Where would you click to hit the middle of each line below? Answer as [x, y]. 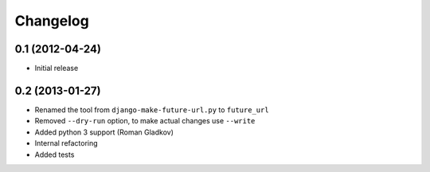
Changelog [52, 21]
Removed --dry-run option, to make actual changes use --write [145, 121]
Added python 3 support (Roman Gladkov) [104, 132]
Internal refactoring [66, 143]
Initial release [57, 68]
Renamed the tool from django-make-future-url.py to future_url [152, 109]
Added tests [55, 154]
